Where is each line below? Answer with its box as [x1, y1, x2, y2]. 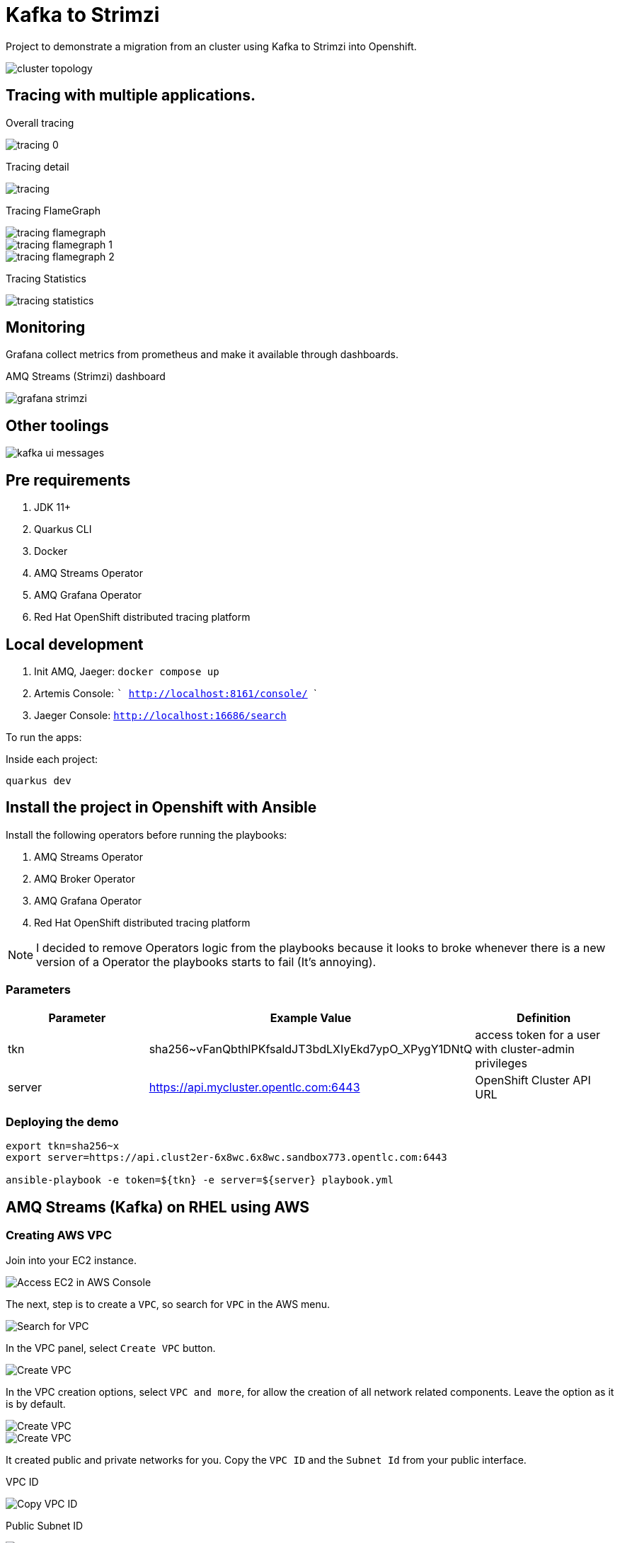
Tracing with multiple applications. [6, 86, 256, 105]
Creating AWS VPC [6, 1228, 113, 1243]
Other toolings [6, 416, 109, 435]
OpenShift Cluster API [475, 1072, 591, 1087]
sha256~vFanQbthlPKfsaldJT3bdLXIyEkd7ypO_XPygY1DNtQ [149, 1041, 473, 1056]
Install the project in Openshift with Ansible [6, 798, 317, 817]
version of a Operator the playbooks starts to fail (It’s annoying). [36, 954, 377, 969]
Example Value [270, 1010, 352, 1025]
